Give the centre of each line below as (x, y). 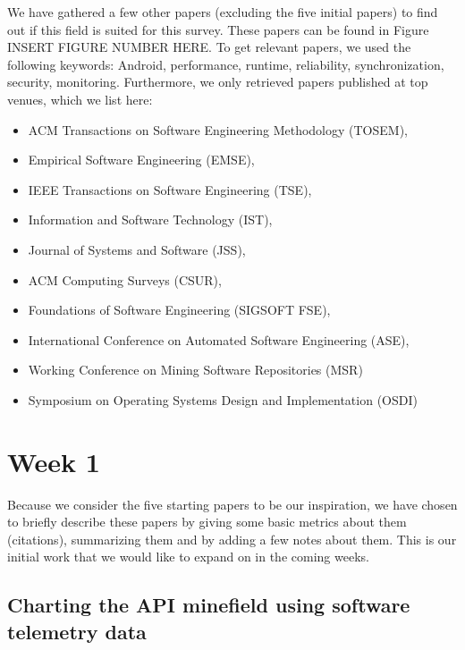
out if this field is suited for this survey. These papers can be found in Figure (218, 29)
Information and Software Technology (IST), (150, 219)
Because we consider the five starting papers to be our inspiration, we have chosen (232, 504)
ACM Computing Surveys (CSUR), (125, 279)
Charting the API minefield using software (209, 605)
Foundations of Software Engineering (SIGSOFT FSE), (179, 310)
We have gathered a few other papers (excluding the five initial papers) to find (223, 12)
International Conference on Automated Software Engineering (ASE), (219, 339)
